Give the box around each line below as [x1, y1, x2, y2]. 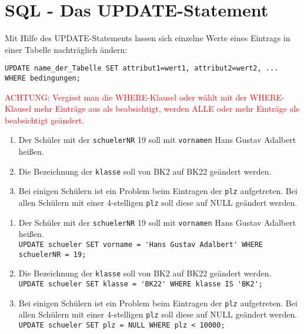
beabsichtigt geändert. [5, 113, 85, 126]
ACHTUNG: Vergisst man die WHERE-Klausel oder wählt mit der [5, 91, 248, 103]
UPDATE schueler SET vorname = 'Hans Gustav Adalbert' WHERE [18, 240, 263, 249]
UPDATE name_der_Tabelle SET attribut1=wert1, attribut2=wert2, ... [5, 64, 279, 73]
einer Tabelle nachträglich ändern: [5, 43, 128, 55]
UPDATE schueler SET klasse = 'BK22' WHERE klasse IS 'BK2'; [18, 279, 263, 288]
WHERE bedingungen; [5, 74, 81, 82]
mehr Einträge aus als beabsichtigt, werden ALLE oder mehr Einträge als [34, 102, 299, 115]
